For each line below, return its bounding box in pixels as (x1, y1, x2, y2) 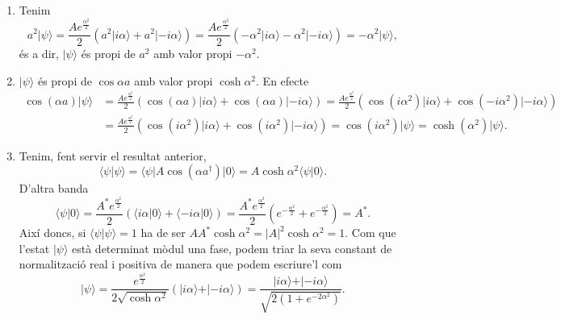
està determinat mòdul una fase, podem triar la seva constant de (72, 239, 392, 256)
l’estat (19, 239, 50, 256)
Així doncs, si (19, 224, 86, 240)
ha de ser (140, 224, 186, 240)
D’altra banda (19, 180, 89, 197)
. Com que (345, 224, 396, 240)
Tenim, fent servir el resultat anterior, (19, 147, 207, 164)
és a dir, (19, 45, 59, 62)
